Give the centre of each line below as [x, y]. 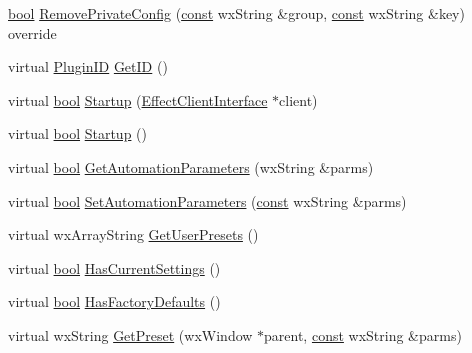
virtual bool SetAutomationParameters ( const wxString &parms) [207, 200]
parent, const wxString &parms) [363, 334]
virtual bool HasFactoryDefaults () [114, 301]
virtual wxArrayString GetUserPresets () [133, 234]
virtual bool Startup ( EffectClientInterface [138, 99]
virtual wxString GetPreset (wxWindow [130, 334]
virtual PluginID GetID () [88, 66]
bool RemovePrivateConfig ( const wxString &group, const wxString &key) [236, 13]
